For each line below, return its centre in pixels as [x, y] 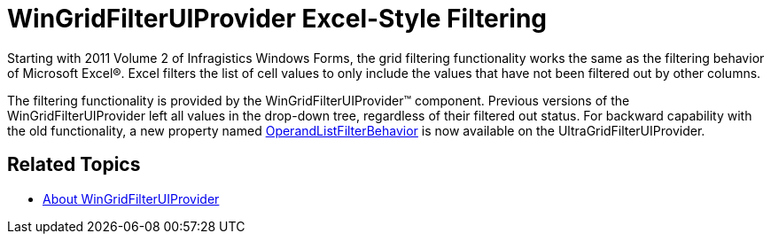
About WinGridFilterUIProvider [131, 198]
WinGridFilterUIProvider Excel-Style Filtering [277, 19]
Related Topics [74, 165]
